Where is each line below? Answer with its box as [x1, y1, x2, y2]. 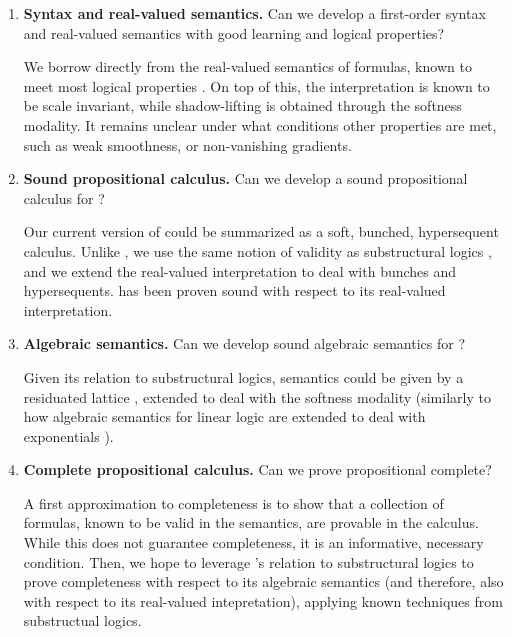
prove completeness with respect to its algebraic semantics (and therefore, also [23, 571, 504, 592]
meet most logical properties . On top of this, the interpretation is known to [23, 75, 490, 96]
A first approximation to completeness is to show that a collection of [23, 492, 444, 513]
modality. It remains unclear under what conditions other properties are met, [23, 114, 497, 135]
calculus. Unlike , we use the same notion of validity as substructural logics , [23, 240, 492, 261]
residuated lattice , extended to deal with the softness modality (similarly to [23, 386, 491, 407]
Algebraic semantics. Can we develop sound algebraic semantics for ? [23, 333, 466, 354]
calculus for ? [23, 187, 105, 208]
